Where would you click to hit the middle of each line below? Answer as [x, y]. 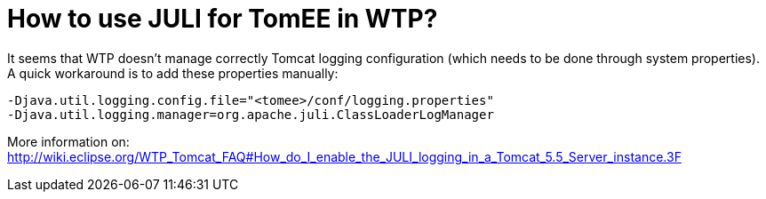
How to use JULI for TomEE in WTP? [223, 19]
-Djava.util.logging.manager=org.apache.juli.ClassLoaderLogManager [251, 114]
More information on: [68, 141]
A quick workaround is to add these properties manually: [173, 73]
